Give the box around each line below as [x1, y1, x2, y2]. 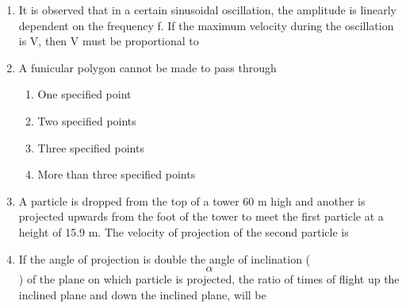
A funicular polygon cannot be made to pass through [18, 59, 277, 75]
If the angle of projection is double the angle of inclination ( [18, 250, 311, 267]
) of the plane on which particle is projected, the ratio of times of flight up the [18, 271, 400, 287]
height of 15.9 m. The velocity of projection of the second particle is [18, 223, 349, 240]
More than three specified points [37, 166, 196, 183]
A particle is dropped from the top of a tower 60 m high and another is [18, 192, 366, 209]
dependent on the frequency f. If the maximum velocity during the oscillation [18, 17, 394, 33]
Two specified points [37, 112, 136, 129]
